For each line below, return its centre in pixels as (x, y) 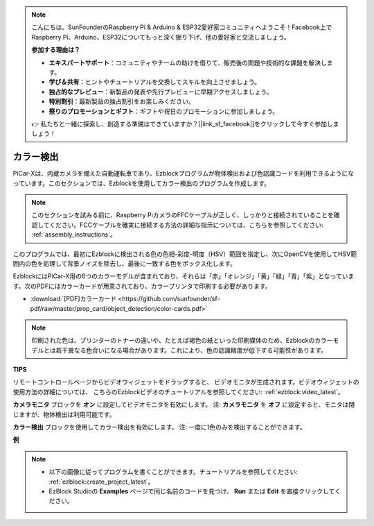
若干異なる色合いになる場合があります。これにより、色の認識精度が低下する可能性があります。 (192, 350)
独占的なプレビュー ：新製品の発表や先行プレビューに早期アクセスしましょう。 (161, 92)
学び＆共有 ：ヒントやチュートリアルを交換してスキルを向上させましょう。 (155, 82)
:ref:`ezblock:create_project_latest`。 (101, 482)
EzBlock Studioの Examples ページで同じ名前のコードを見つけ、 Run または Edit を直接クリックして (192, 491)
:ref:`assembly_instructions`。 (74, 235)
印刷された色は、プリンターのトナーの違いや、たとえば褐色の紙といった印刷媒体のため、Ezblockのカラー (182, 341)
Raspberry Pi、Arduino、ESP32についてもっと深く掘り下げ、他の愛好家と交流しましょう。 (161, 37)
